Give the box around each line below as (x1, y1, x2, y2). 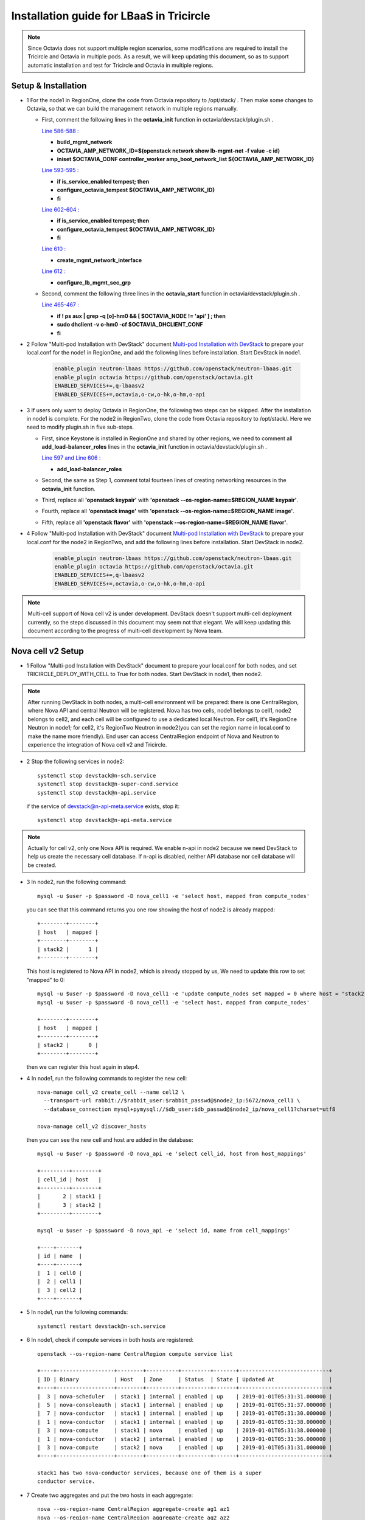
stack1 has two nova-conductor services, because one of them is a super (37, 1470, 262, 1477)
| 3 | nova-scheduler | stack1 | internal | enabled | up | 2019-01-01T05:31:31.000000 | (37, 1393, 333, 1400)
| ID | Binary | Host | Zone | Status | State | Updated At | (37, 1376, 333, 1383)
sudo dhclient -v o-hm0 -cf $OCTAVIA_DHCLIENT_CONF (57, 321, 203, 328)
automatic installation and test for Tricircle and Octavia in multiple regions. (27, 61, 214, 69)
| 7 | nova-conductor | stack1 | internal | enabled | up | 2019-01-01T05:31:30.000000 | (37, 1410, 333, 1417)
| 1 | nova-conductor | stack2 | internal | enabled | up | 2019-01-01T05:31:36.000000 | (37, 1435, 333, 1442)
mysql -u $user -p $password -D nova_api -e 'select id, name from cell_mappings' (37, 1227, 291, 1234)
